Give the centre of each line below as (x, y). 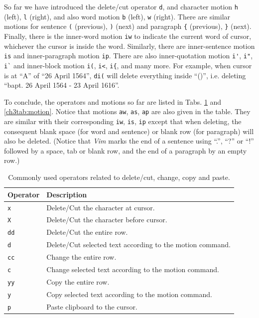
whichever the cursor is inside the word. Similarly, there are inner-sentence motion (129, 46)
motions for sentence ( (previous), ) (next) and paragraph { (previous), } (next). (128, 26)
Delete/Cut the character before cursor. (107, 220)
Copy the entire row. (78, 281)
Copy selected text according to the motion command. (129, 294)
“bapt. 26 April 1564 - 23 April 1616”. (62, 85)
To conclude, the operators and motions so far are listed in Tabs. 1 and (113, 101)
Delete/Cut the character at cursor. (101, 207)
